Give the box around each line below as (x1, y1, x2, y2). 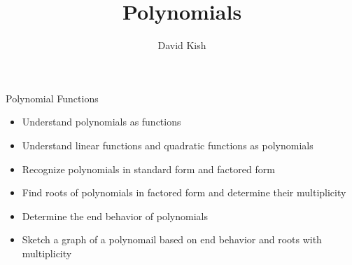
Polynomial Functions (6, 90, 99, 105)
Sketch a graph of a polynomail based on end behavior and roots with (22, 232, 322, 247)
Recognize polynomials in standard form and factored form (22, 161, 275, 176)
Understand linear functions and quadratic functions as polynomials (22, 137, 314, 152)
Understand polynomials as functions (22, 114, 181, 129)
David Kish (157, 38, 206, 53)
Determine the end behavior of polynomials (22, 208, 208, 223)
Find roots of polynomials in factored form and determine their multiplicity (22, 185, 346, 200)
